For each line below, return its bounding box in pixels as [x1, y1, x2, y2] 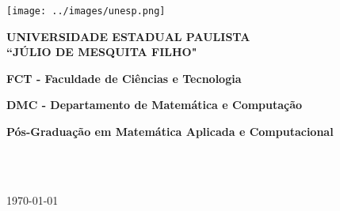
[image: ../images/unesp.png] [6, 6, 166, 17]
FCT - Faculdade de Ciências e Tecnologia [6, 70, 242, 86]
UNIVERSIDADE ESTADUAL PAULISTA [6, 28, 250, 44]
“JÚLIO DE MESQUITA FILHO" [6, 43, 197, 60]
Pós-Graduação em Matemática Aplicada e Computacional [6, 123, 334, 140]
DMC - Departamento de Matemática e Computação [6, 96, 303, 113]
